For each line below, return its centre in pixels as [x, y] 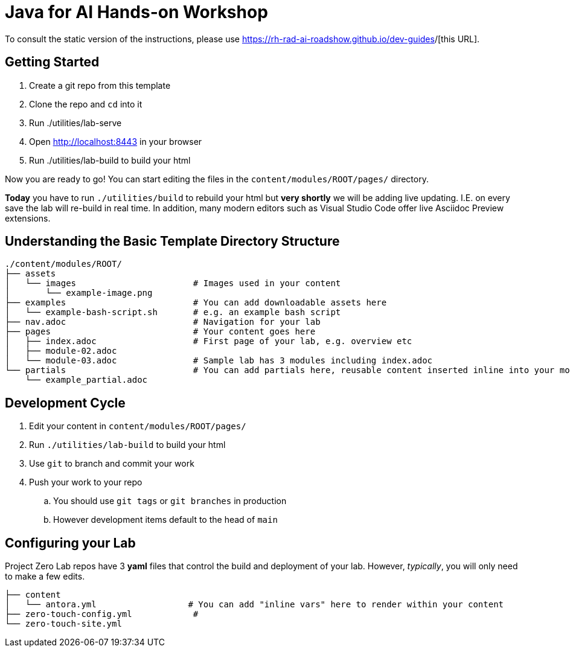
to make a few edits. [45, 577]
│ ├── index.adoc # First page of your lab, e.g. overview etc [209, 341]
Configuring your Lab [70, 543]
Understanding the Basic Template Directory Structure [172, 241]
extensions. [28, 218]
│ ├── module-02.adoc [61, 351]
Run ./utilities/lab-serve [75, 123]
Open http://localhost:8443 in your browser [116, 141]
